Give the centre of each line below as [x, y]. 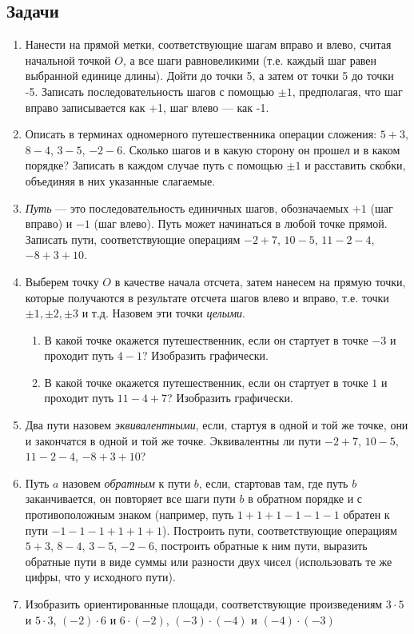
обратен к [366, 514]
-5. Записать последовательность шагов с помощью [150, 91]
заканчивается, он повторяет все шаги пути [130, 498]
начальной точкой [68, 60]
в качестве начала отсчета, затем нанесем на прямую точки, [260, 281]
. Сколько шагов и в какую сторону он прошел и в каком [261, 149]
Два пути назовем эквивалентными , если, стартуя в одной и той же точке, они [217, 425]
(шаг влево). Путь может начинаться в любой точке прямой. [241, 223]
